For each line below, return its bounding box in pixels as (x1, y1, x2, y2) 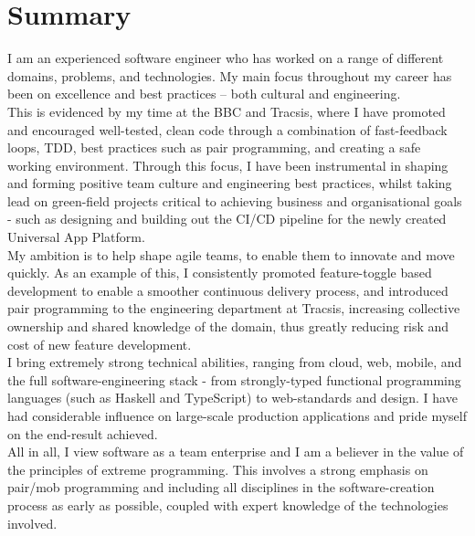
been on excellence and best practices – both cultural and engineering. (7, 84, 401, 103)
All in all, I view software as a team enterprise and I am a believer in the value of (7, 442, 464, 461)
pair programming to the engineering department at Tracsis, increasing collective (7, 299, 460, 318)
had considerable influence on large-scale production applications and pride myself (7, 406, 467, 425)
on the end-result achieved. (7, 424, 158, 443)
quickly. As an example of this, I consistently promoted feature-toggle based (7, 263, 432, 282)
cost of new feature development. (7, 334, 192, 353)
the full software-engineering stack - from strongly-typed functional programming (7, 370, 461, 389)
